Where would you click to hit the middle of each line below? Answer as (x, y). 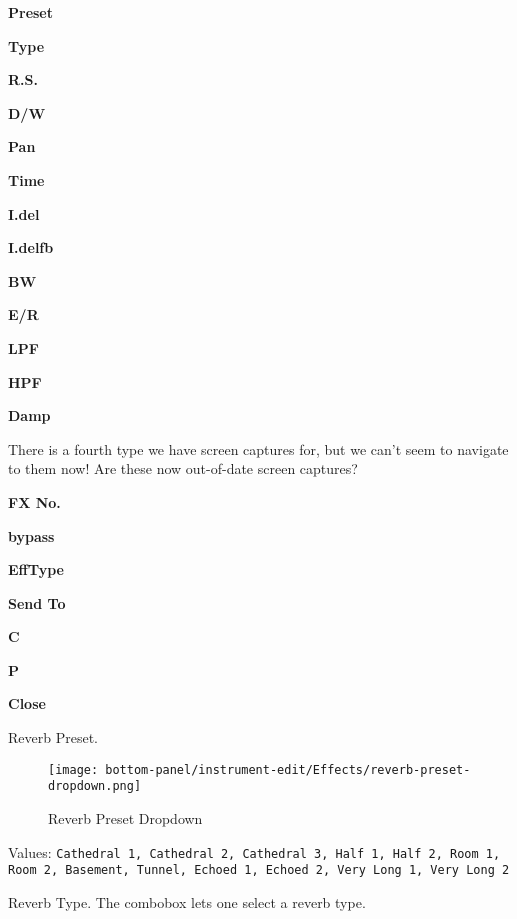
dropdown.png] (95, 786)
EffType (36, 569)
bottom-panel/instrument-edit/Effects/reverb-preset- (288, 769)
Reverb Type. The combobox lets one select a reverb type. (187, 901)
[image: (73, 769)
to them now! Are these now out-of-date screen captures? (183, 468)
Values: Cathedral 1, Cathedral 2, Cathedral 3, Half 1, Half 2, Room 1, (254, 851)
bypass (31, 535)
